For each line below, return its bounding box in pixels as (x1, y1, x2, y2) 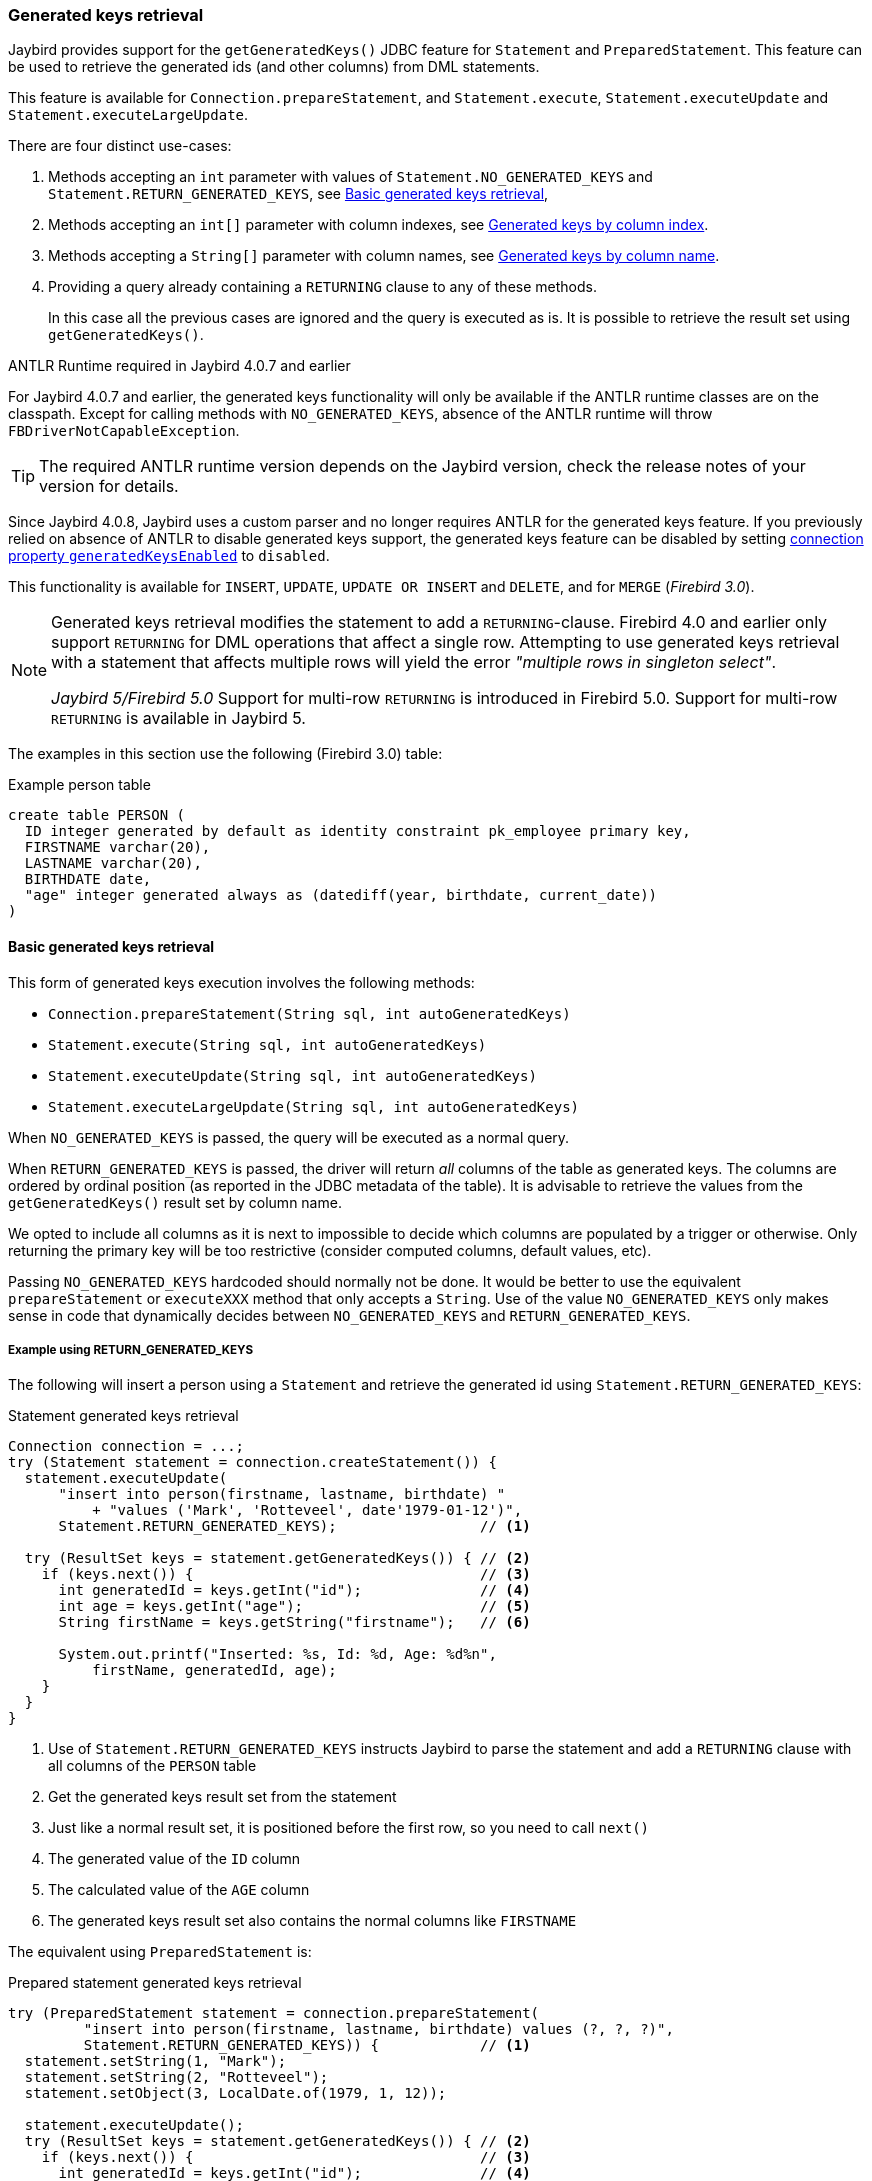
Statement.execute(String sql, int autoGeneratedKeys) (48, 1036, 487, 1053)
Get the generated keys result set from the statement (48, 1788, 397, 1806)
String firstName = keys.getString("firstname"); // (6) (58, 1614, 531, 1631)
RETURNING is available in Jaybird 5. (51, 708, 306, 729)
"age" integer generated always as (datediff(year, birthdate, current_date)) (24, 887, 658, 904)
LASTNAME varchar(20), (24, 855, 202, 872)
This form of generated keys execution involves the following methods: (8, 973, 475, 991)
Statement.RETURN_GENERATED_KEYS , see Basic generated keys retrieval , (48, 185, 549, 203)
